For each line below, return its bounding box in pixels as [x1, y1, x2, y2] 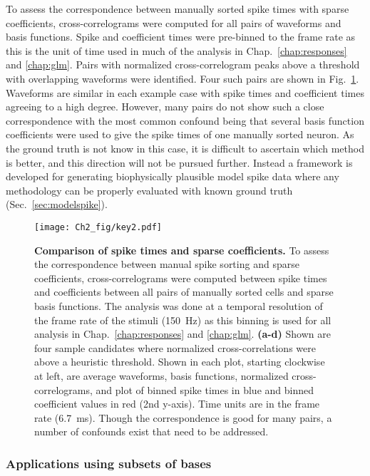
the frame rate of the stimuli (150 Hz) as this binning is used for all [34, 312, 332, 327]
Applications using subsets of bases [6, 454, 212, 472]
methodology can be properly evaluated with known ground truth [6, 182, 293, 197]
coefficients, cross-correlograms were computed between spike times [34, 270, 327, 285]
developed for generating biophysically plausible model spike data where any [6, 169, 339, 184]
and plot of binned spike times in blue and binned [96, 382, 314, 397]
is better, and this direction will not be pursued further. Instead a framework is [6, 155, 353, 170]
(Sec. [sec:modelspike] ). [6, 197, 108, 212]
